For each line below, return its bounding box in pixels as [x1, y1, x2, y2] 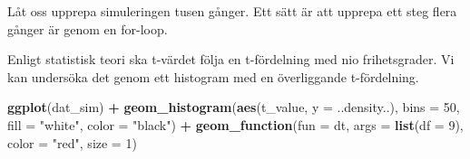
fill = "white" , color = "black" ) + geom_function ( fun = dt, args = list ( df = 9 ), [7, 115, 464, 134]
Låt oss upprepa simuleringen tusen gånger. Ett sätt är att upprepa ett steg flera [7, 2, 457, 20]
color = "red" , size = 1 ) [7, 133, 137, 152]
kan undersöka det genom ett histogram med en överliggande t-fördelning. [7, 67, 419, 86]
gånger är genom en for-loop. [7, 19, 168, 38]
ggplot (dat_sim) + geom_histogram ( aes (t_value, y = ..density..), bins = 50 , [7, 98, 460, 117]
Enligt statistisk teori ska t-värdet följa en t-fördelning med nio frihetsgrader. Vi [7, 50, 455, 69]
